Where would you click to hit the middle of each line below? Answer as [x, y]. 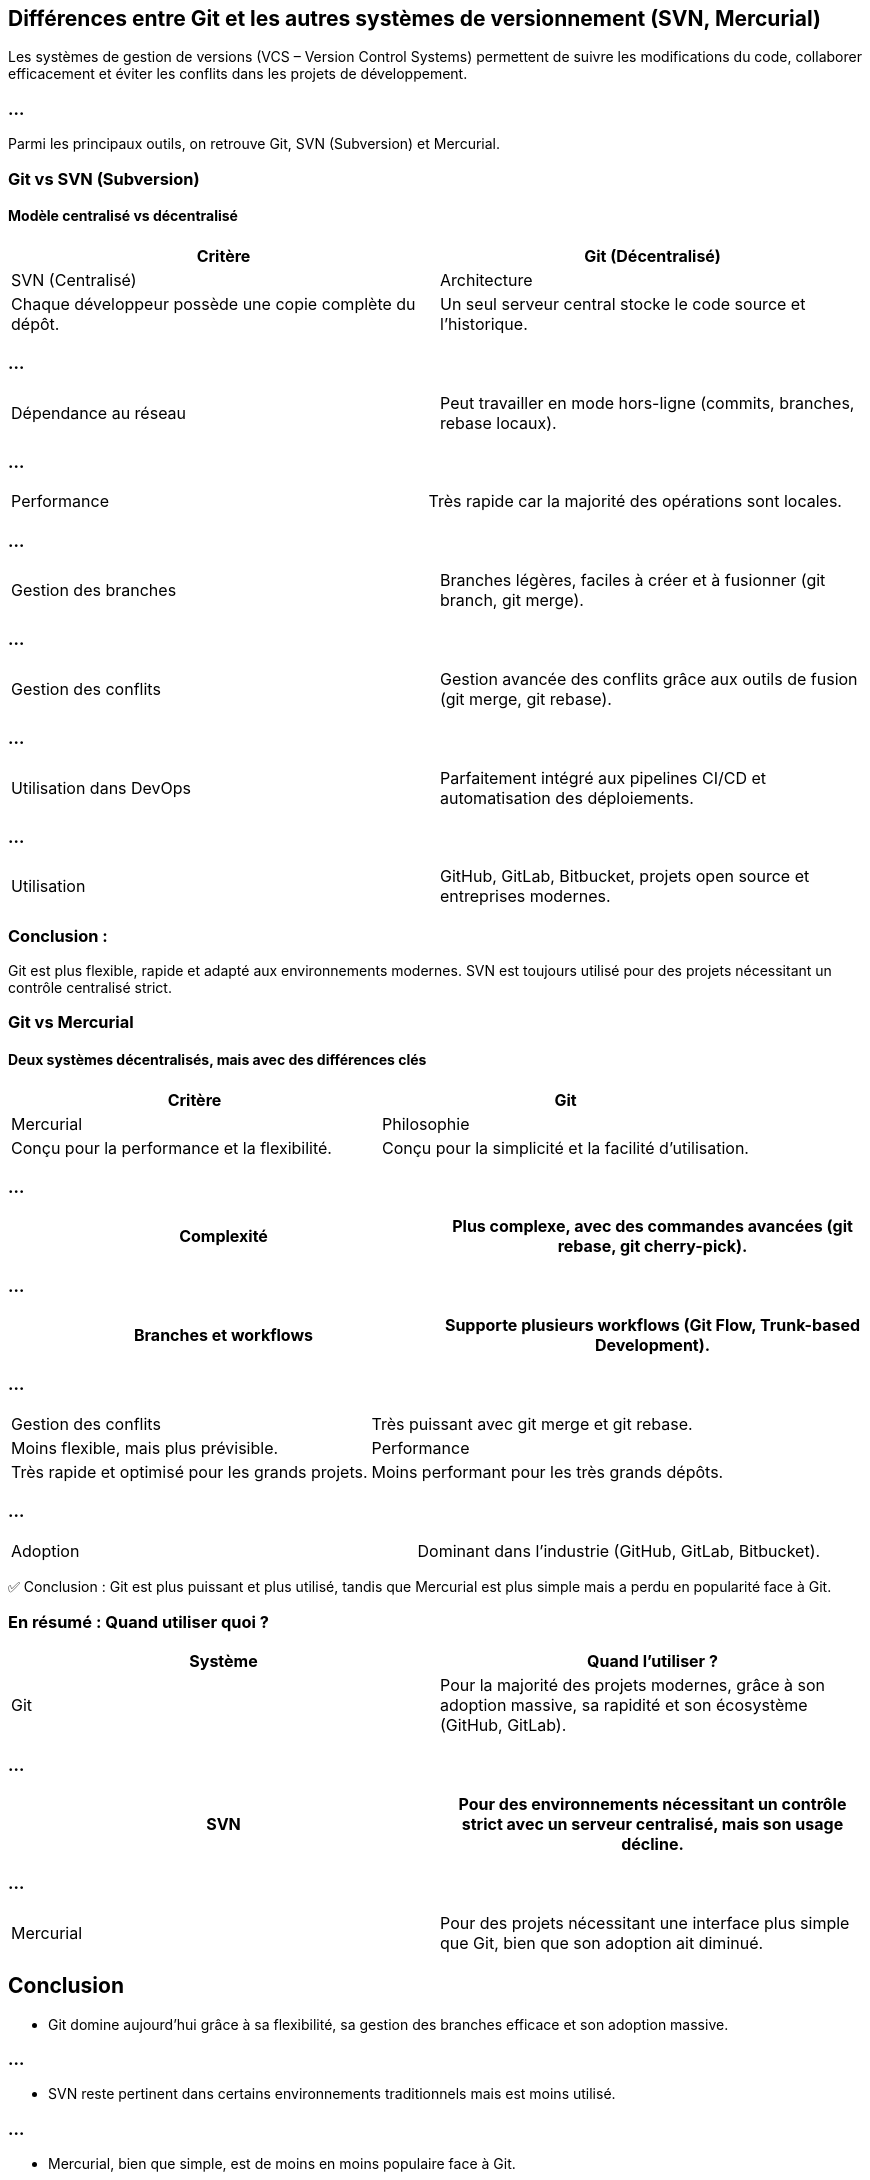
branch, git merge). [512, 600]
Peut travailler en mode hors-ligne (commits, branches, [647, 402]
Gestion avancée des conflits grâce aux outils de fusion [649, 678]
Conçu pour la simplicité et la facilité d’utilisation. [565, 1147]
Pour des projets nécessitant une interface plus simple [645, 1922]
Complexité [223, 1236]
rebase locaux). [498, 422]
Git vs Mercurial [71, 1022]
